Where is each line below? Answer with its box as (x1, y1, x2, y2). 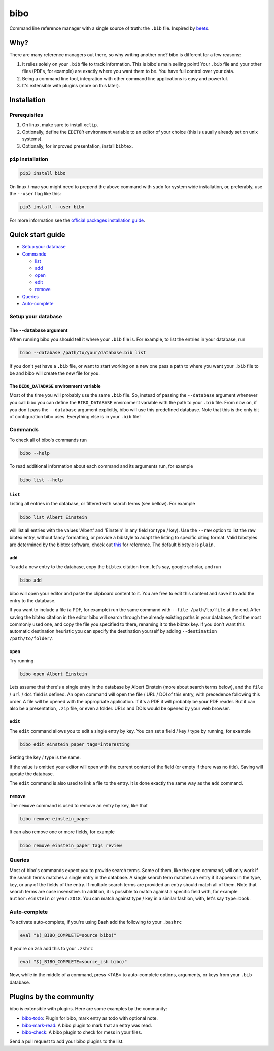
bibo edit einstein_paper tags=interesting (20, 741, 130, 747)
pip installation (9, 156, 48, 163)
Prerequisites (9, 111, 43, 118)
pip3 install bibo (20, 170, 66, 176)
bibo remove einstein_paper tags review (20, 843, 122, 849)
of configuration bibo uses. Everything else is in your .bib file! (9, 414, 141, 420)
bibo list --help (20, 477, 63, 483)
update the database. (9, 771, 54, 777)
